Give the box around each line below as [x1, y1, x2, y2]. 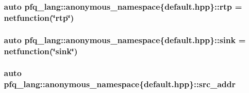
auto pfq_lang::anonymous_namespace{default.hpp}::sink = [4, 33, 246, 46]
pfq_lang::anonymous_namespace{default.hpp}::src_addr [4, 78, 236, 90]
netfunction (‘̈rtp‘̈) [4, 11, 74, 23]
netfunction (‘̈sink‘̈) [4, 45, 78, 57]
